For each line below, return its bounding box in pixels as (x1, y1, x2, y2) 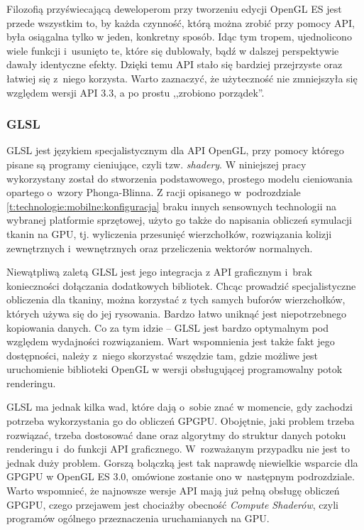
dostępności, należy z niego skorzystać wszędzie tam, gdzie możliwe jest (6, 347, 319, 362)
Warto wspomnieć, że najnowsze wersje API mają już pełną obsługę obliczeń (6, 483, 340, 498)
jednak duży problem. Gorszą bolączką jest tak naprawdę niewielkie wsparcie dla (6, 455, 358, 470)
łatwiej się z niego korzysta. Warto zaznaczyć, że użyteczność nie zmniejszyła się (6, 70, 358, 85)
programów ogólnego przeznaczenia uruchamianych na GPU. (6, 511, 270, 526)
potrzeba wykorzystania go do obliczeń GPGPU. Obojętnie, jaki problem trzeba (6, 413, 355, 428)
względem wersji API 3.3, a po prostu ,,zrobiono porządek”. (6, 85, 265, 99)
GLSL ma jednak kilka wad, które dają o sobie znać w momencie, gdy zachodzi (6, 399, 353, 414)
